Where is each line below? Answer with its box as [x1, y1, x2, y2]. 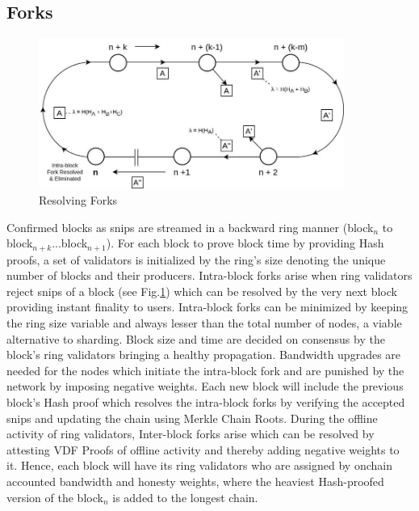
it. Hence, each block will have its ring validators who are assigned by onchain [6, 457, 392, 474]
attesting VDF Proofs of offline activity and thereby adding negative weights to [6, 441, 400, 458]
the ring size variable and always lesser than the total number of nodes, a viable [6, 315, 402, 332]
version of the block [6, 488, 103, 505]
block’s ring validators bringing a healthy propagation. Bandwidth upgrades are [6, 346, 401, 363]
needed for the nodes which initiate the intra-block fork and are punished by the [6, 361, 404, 378]
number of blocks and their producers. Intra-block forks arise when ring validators [6, 267, 413, 284]
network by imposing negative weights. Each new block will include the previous [6, 378, 404, 395]
